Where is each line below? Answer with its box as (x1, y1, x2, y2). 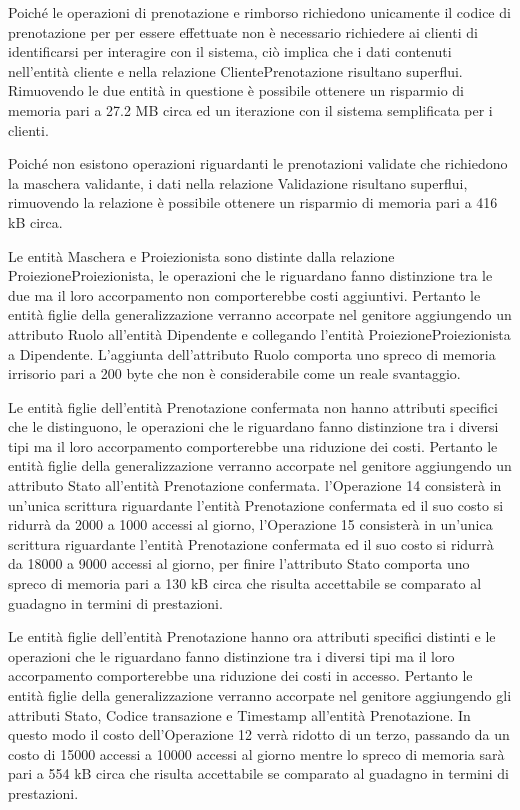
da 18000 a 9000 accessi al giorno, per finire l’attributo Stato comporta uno (8, 553, 470, 574)
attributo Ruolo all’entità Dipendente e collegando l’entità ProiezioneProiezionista (8, 323, 511, 344)
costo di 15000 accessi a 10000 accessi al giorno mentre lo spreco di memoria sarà (8, 743, 505, 764)
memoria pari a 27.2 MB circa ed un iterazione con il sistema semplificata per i (8, 99, 493, 120)
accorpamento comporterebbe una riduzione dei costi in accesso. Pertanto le (8, 665, 473, 686)
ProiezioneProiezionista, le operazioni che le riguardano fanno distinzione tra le (8, 265, 493, 286)
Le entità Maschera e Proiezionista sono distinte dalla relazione (8, 245, 395, 266)
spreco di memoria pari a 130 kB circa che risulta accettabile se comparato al (8, 573, 482, 594)
